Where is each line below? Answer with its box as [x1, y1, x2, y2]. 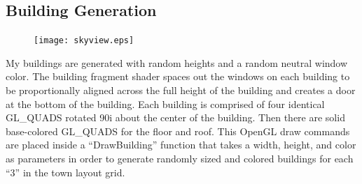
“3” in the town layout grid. [6, 164, 125, 179]
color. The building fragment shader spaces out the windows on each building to [6, 69, 350, 84]
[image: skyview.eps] [34, 36, 134, 46]
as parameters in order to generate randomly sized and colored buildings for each [6, 151, 354, 166]
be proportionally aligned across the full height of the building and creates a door [6, 83, 356, 98]
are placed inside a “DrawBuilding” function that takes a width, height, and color [6, 137, 356, 152]
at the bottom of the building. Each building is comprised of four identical [6, 96, 325, 111]
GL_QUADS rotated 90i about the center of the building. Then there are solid [6, 110, 345, 125]
